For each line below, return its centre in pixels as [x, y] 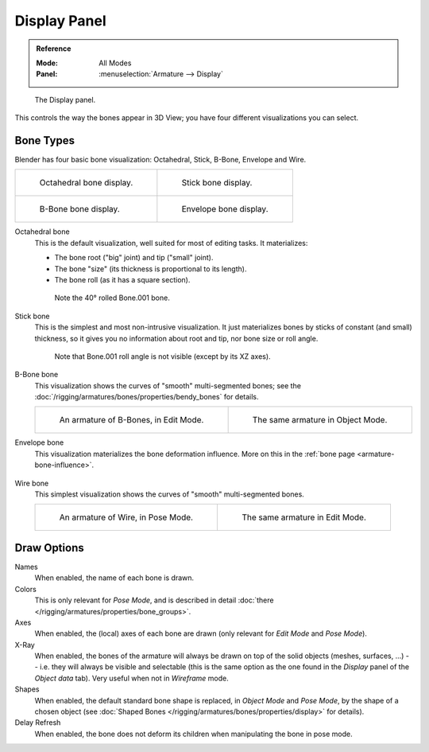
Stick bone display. [217, 183]
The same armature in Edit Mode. [304, 517]
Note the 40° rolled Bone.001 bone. [112, 298]
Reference [54, 49]
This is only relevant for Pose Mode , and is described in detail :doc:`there [154, 600]
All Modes [115, 63]
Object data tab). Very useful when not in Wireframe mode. [132, 678]
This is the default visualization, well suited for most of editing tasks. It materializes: [171, 243]
